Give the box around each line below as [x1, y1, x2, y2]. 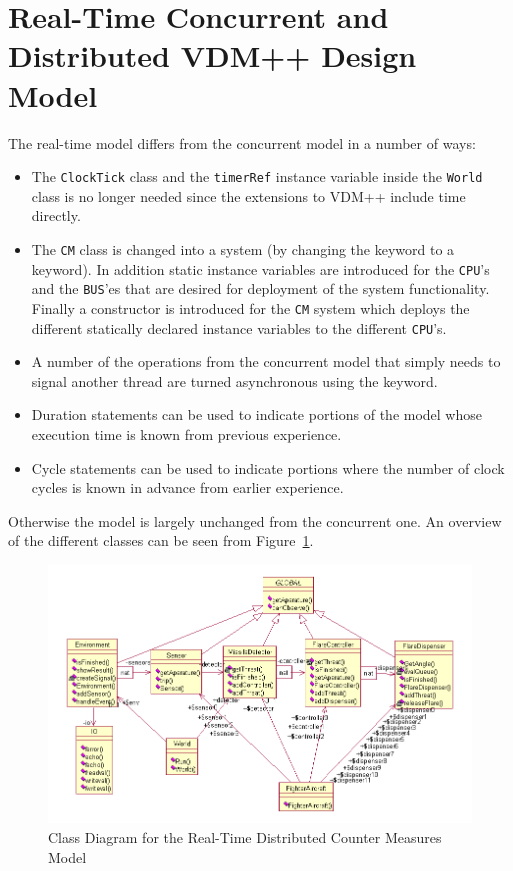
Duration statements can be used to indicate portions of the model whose [31, 404, 482, 425]
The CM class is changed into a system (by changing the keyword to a [31, 238, 455, 259]
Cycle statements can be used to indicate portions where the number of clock [31, 457, 505, 478]
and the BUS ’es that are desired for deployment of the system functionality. [31, 278, 490, 299]
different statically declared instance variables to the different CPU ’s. [31, 317, 447, 338]
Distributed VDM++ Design [8, 35, 417, 76]
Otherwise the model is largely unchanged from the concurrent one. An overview [8, 510, 502, 531]
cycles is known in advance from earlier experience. [31, 477, 344, 498]
